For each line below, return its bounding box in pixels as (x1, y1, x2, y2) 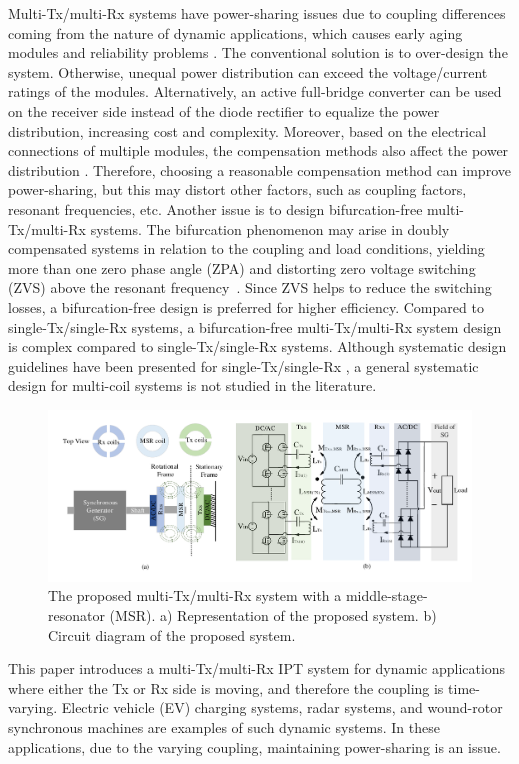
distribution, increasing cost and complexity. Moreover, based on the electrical (8, 120, 487, 141)
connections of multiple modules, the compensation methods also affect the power (8, 140, 509, 161)
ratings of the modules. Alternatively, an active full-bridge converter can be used (8, 81, 502, 102)
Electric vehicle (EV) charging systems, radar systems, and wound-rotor (61, 697, 503, 718)
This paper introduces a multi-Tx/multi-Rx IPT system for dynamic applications (8, 658, 506, 679)
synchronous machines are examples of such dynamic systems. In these (8, 717, 440, 738)
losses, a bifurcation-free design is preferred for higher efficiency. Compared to (8, 296, 484, 317)
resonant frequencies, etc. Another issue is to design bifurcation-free (8, 198, 423, 219)
